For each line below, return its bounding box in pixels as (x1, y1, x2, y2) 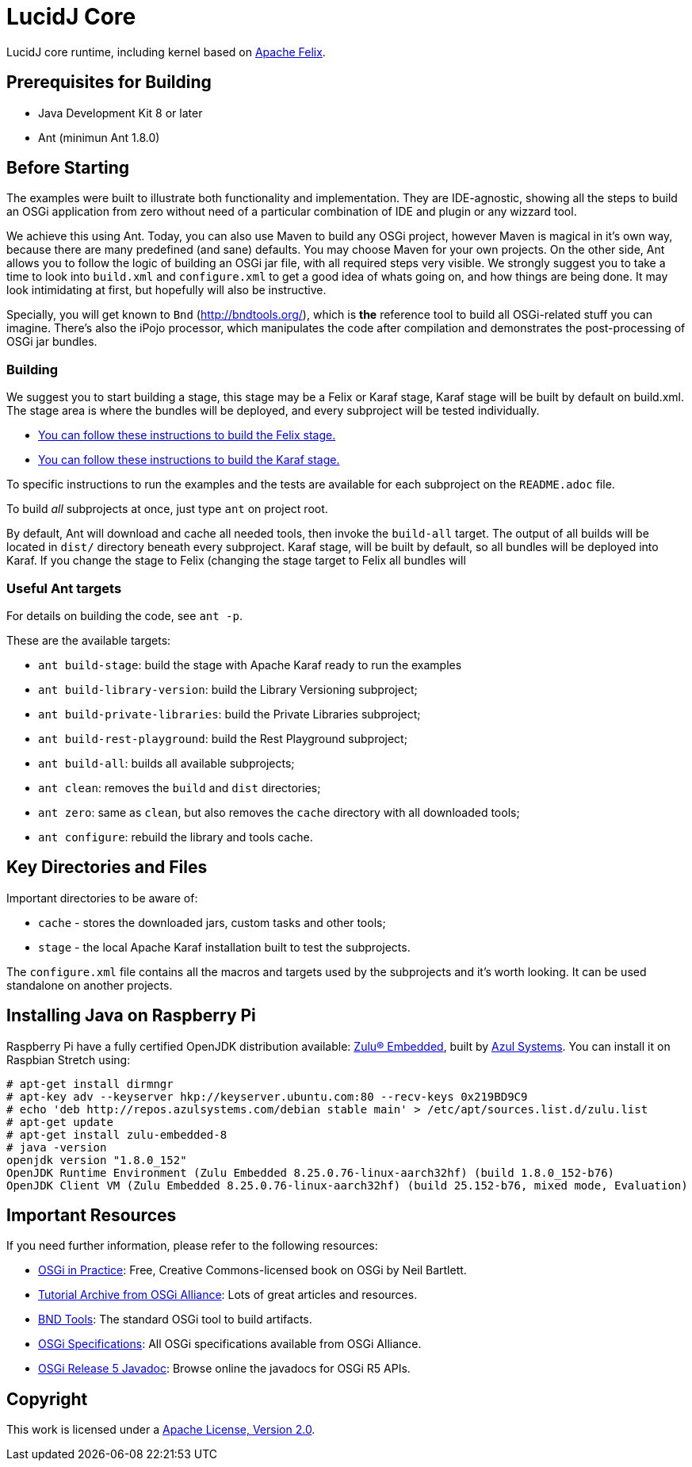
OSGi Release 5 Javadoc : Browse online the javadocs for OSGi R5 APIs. (38, 1362, 411, 1376)
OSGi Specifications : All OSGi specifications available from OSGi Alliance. (38, 1337, 422, 1351)
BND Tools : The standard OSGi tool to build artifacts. (38, 1312, 312, 1327)
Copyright (6, 1388, 88, 1409)
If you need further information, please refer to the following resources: (6, 1239, 378, 1253)
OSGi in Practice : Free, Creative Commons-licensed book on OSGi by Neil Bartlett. (38, 1263, 467, 1277)
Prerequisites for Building (6, 72, 212, 93)
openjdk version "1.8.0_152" (6, 1153, 187, 1166)
